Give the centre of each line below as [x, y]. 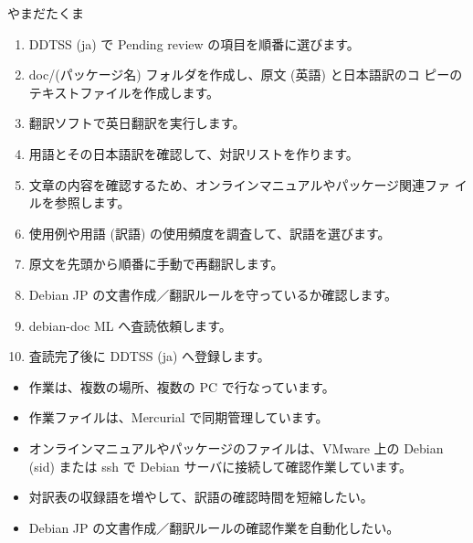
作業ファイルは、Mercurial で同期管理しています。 [179, 417]
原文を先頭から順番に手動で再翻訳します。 [156, 264]
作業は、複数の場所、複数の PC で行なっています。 [182, 386]
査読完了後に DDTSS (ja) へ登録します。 [149, 356]
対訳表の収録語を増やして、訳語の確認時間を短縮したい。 [201, 497]
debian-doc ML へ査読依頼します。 [130, 325]
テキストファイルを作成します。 [124, 92]
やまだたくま [46, 13]
